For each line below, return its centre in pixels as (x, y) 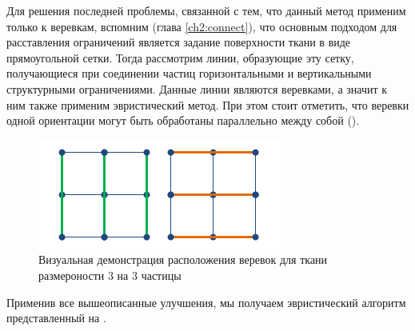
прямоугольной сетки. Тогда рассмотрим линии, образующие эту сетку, (180, 57)
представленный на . (56, 318)
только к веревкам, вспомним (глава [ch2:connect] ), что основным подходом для (202, 26)
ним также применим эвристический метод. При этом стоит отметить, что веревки (208, 104)
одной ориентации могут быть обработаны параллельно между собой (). (183, 120)
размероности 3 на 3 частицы (110, 275)
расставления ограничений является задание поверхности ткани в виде (179, 42)
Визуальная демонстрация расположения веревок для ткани (183, 259)
